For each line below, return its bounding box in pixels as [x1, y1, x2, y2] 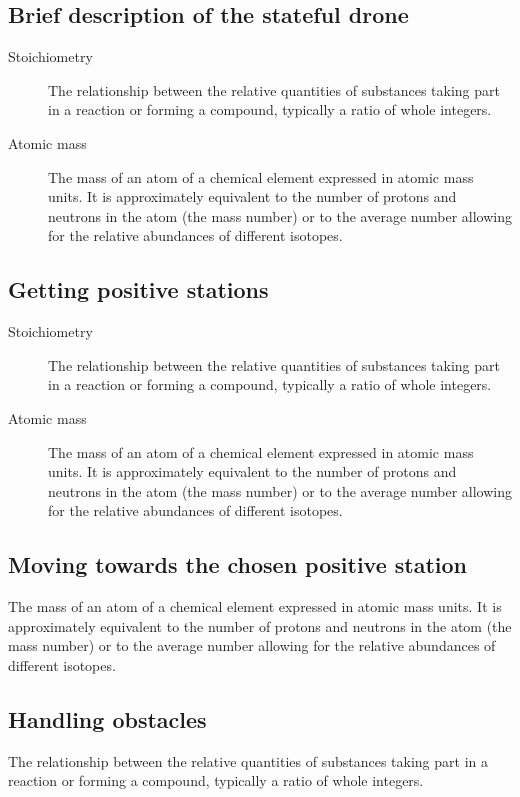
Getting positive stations [8, 274, 269, 305]
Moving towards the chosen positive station [8, 549, 468, 580]
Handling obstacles [8, 703, 207, 734]
